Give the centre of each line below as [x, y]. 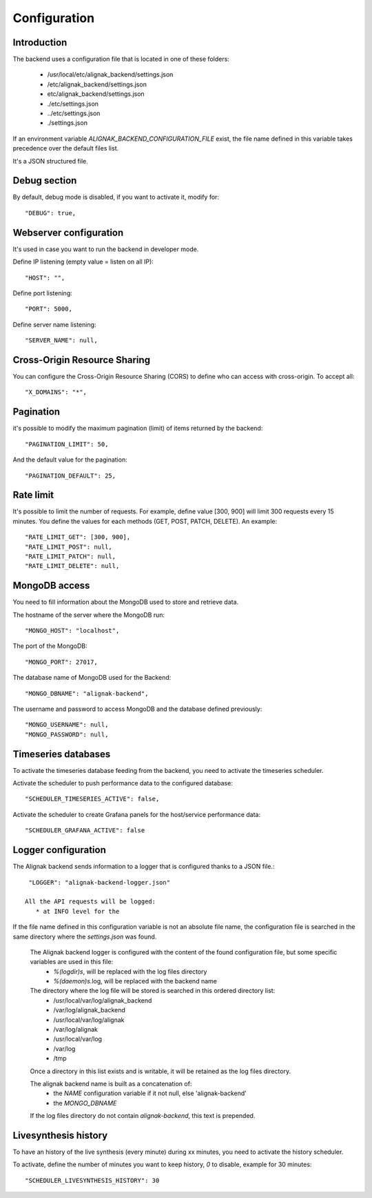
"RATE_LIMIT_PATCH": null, [71, 556]
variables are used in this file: [72, 962]
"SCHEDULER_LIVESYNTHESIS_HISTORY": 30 [92, 1180]
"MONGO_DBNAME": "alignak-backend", [87, 693]
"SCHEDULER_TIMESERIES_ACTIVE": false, [92, 799]
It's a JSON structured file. [51, 161]
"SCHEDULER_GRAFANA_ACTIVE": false [85, 831]
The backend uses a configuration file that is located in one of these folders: [121, 59]
